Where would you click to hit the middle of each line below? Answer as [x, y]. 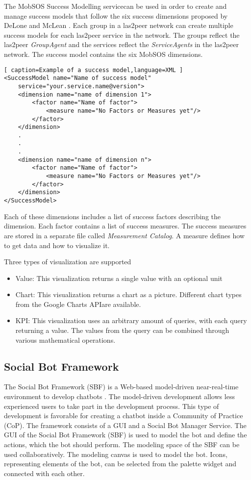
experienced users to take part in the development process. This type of [112, 406]
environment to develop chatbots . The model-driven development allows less [119, 396]
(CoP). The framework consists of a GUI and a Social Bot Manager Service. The [125, 425]
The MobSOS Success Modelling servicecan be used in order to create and [115, 6]
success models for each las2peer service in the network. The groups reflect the [122, 35]
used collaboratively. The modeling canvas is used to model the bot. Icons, [116, 454]
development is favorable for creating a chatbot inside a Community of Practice [124, 416]
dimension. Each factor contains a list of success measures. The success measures [125, 226]
